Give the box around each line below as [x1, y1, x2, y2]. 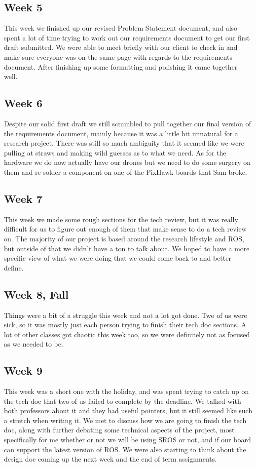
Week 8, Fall [4, 286, 69, 302]
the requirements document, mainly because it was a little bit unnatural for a [4, 128, 238, 138]
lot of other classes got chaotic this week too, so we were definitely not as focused [4, 329, 250, 339]
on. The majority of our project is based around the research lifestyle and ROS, [4, 233, 244, 243]
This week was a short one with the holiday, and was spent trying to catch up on [4, 386, 249, 396]
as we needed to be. [4, 339, 63, 349]
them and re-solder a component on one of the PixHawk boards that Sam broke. [4, 166, 247, 177]
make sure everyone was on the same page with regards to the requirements [4, 51, 232, 62]
